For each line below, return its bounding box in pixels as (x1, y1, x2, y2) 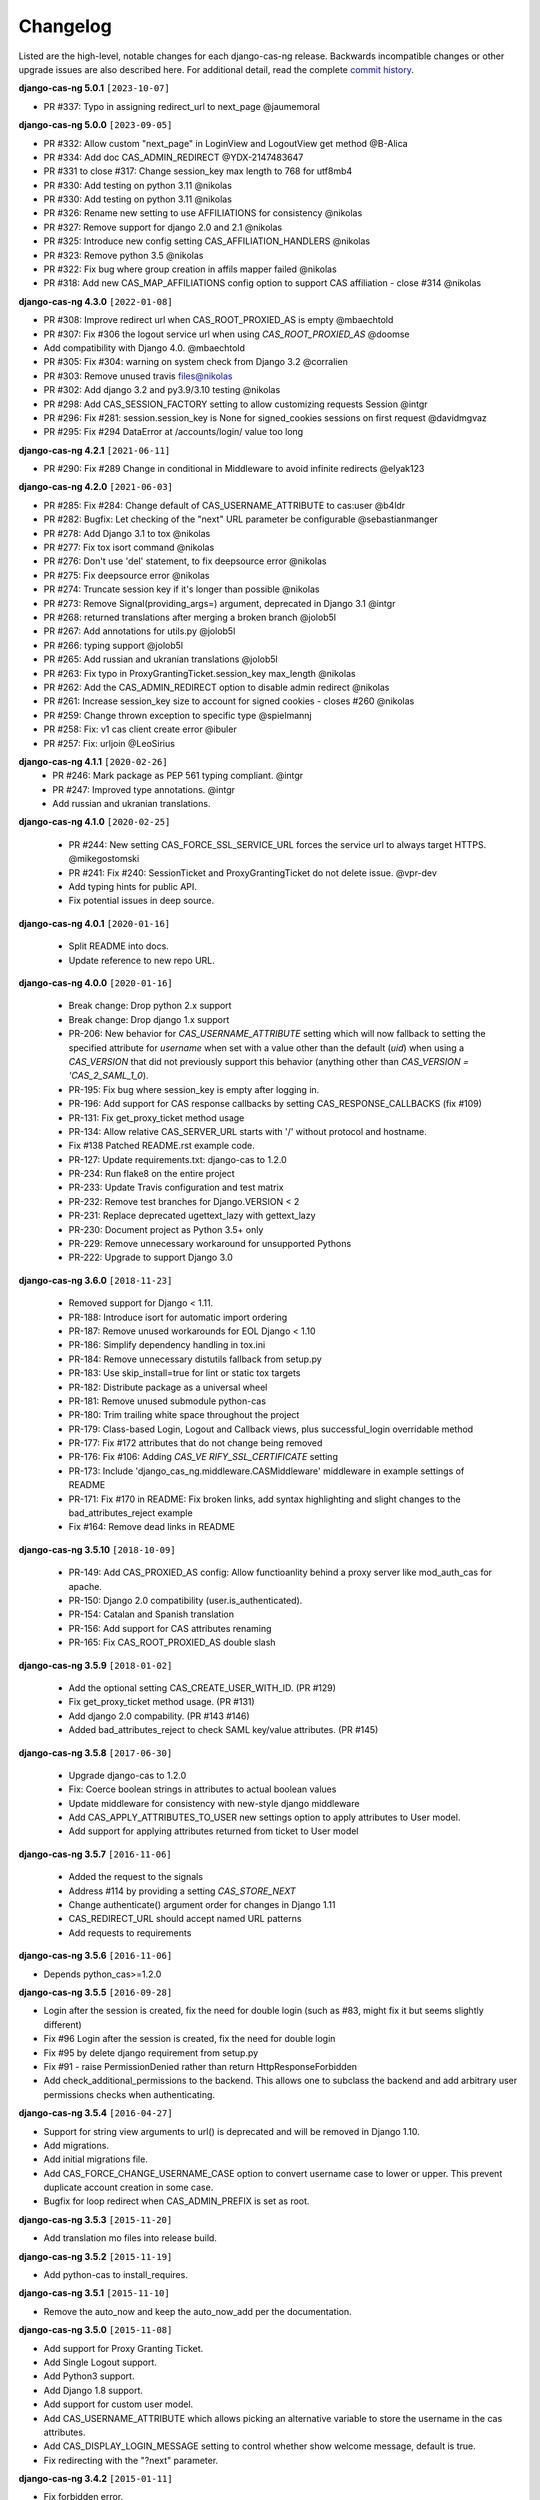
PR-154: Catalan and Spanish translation (68, 1608, 235, 1620)
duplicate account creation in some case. (43, 2181, 214, 2194)
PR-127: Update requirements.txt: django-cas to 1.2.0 (68, 1153, 287, 1165)
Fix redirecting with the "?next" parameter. (43, 2454, 219, 2466)
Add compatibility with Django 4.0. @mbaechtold (43, 341, 245, 354)
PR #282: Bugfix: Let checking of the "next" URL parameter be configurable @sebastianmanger (43, 513, 439, 525)
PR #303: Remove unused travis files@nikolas (43, 370, 233, 382)
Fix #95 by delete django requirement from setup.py (43, 2046, 259, 2059)
